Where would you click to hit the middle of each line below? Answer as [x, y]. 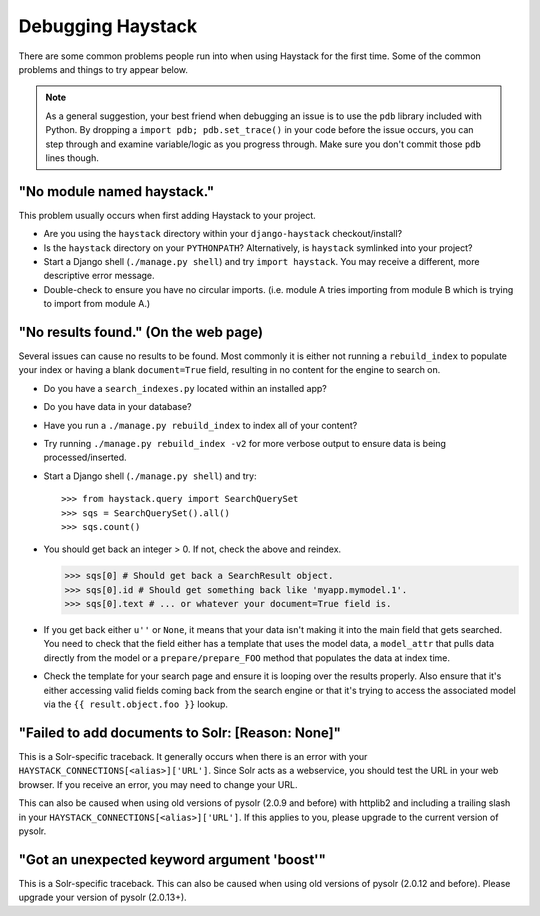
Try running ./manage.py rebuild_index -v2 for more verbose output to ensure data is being [245, 443]
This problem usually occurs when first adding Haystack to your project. [167, 215]
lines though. [72, 157]
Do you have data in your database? [117, 407]
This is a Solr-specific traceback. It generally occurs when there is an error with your [193, 756]
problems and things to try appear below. [103, 69]
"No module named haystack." [116, 191]
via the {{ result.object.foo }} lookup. [136, 704]
